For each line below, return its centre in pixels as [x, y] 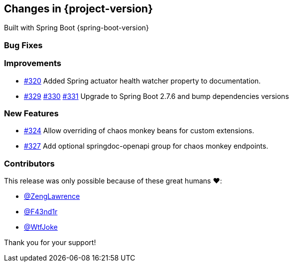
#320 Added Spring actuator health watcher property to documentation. [143, 81]
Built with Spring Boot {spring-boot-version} [76, 28]
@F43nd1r [41, 212]
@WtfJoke [41, 227]
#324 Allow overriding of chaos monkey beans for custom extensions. [139, 131]
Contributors [29, 163]
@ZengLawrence [52, 196]
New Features [31, 113]
